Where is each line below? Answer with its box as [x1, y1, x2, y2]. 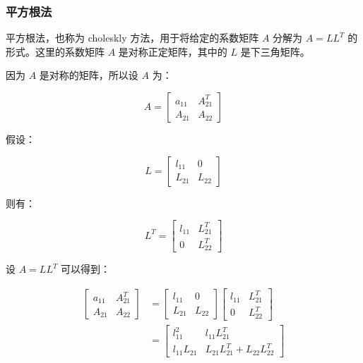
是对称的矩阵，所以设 [39, 68, 138, 82]
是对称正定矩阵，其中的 [118, 44, 227, 59]
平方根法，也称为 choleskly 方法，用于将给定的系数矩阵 [6, 30, 259, 45]
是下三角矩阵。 [240, 44, 310, 59]
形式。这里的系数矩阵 [6, 44, 105, 59]
